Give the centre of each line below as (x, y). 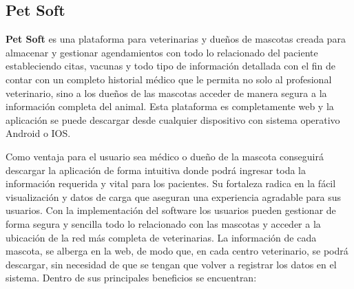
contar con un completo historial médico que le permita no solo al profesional (169, 79)
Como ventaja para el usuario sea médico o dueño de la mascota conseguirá (165, 156)
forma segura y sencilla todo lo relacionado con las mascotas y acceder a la (163, 223)
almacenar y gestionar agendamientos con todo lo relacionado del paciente (162, 52)
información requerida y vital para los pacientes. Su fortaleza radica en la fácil (171, 183)
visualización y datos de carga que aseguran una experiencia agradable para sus (174, 196)
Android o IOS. (38, 133)
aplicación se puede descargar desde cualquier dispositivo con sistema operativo (173, 119)
